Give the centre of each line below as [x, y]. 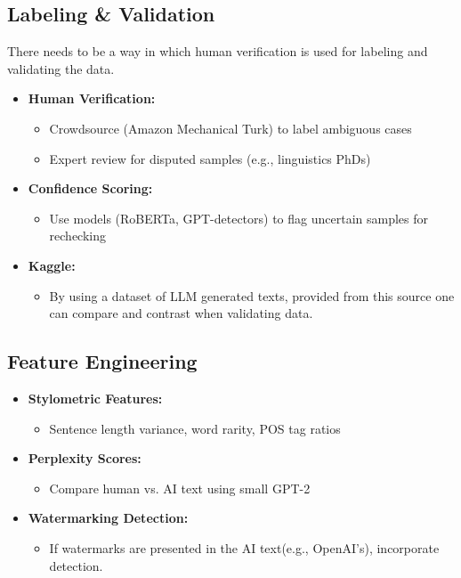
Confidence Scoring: [90, 188]
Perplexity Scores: [85, 458]
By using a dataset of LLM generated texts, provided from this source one [252, 295]
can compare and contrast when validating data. [181, 313]
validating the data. [61, 68]
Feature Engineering [102, 361]
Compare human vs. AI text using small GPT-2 [180, 488]
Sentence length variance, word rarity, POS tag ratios [195, 428]
